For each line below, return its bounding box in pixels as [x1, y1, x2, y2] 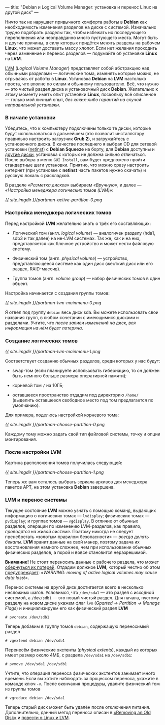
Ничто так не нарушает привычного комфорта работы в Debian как [5, 19, 147, 25]
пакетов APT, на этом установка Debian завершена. [5, 484, 115, 490]
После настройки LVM [5, 448, 62, 455]
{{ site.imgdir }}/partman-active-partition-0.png [5, 197, 102, 203]
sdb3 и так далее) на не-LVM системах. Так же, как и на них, [12, 235, 141, 241]
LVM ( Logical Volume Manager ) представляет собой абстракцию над [5, 65, 150, 71]
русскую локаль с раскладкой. [5, 173, 70, 179]
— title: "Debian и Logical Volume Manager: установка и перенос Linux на [5, 4, 158, 10]
